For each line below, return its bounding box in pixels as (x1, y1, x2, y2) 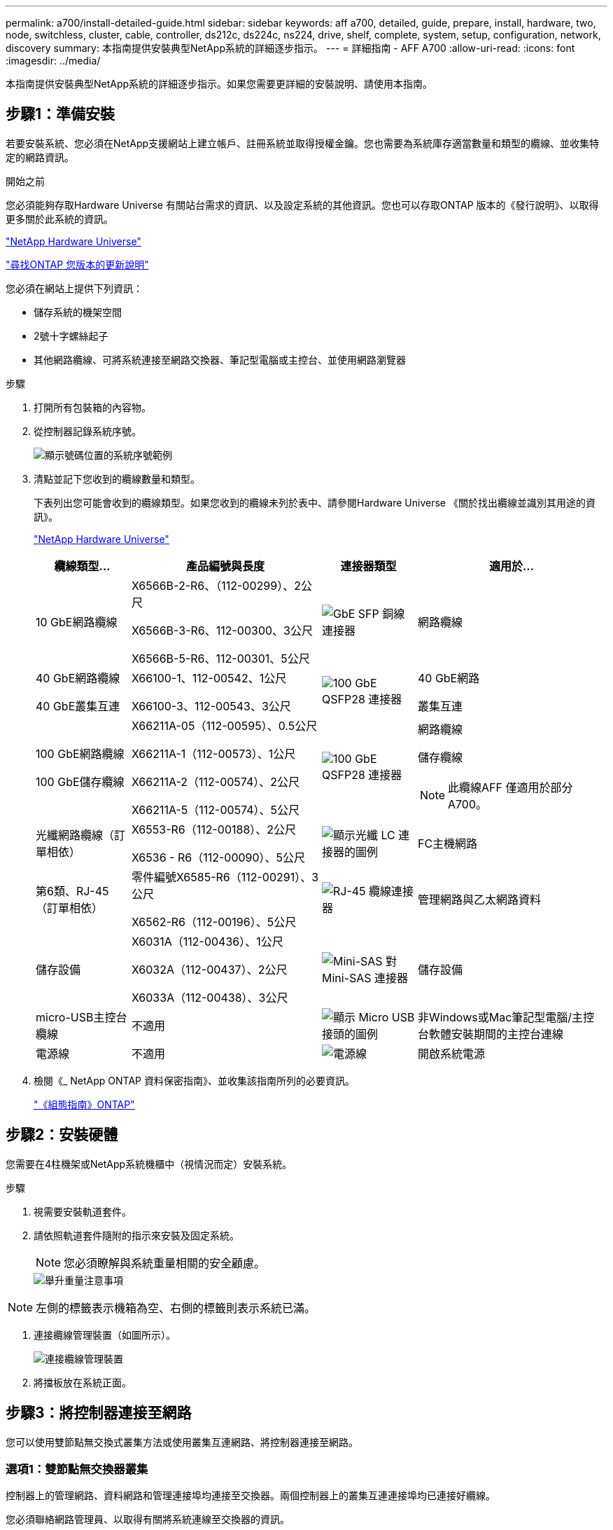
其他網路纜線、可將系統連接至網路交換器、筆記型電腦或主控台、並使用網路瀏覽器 (34, 353, 406, 366)
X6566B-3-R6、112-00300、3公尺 (131, 623, 313, 637)
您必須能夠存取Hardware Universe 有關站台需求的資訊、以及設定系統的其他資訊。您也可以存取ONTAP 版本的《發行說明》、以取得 (6, 198, 599, 211)
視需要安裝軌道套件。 (34, 1205, 132, 1218)
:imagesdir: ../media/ (6, 55, 101, 67)
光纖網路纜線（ (36, 827, 115, 842)
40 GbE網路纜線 (36, 670, 120, 685)
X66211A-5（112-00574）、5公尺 (131, 802, 300, 817)
